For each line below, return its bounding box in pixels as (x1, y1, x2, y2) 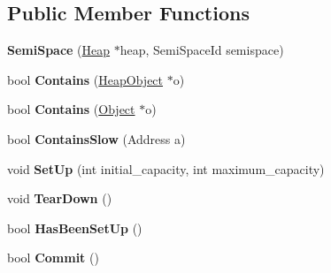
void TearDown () (7, 189, 112, 208)
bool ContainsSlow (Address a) (7, 129, 186, 148)
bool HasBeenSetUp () (7, 218, 142, 237)
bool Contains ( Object (7, 100, 135, 118)
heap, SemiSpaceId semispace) (119, 41, 284, 59)
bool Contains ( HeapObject (7, 70, 164, 88)
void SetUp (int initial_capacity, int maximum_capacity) (7, 159, 325, 178)
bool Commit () (7, 248, 99, 267)
